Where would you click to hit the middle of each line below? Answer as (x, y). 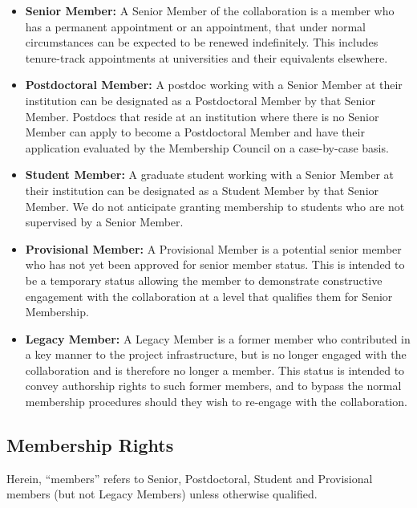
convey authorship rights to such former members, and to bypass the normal (213, 386)
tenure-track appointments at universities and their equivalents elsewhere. (206, 57)
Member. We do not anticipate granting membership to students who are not (215, 206)
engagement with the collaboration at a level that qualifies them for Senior (209, 296)
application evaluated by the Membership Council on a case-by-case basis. (207, 147)
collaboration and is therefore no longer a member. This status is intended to (215, 370)
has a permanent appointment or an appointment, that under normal (195, 26)
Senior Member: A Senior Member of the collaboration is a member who (210, 10)
